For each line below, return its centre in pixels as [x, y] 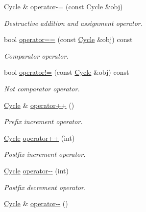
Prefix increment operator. [43, 121]
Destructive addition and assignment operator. [73, 23]
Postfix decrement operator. [45, 187]
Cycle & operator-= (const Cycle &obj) [63, 6]
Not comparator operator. [42, 88]
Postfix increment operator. [45, 154]
